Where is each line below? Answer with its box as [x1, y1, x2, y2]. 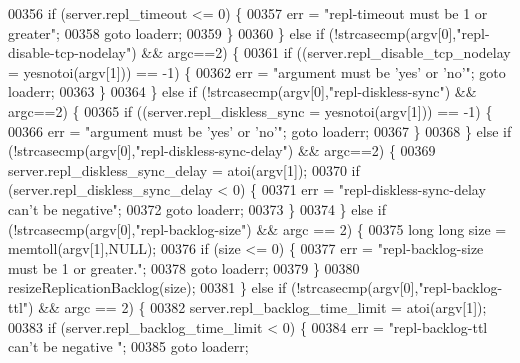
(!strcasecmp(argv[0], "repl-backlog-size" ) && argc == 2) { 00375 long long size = [8, 218, 507, 239]
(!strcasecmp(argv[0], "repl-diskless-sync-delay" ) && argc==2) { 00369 [8, 140, 436, 161]
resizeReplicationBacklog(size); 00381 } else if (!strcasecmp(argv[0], [8, 277, 419, 298]
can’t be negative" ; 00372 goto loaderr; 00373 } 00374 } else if [8, 198, 386, 219]
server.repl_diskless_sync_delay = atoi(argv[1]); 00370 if [8, 159, 360, 180]
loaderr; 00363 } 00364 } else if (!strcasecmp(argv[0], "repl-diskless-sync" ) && [8, 81, 477, 102]
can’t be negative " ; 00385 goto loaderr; [8, 336, 249, 357]
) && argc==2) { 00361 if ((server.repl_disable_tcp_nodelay [131, 42, 511, 63]
